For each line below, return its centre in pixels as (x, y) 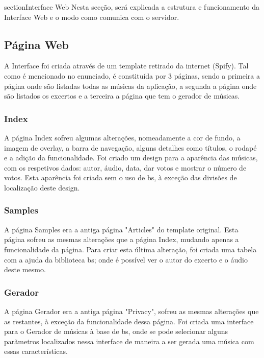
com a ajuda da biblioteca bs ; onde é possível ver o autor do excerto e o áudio (126, 259)
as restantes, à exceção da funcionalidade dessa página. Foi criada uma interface (129, 321)
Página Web (36, 44)
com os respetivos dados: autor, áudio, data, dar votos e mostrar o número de (125, 167)
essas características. (36, 351)
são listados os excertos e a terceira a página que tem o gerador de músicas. (122, 96)
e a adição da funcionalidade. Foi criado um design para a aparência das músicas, (131, 158)
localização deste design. (42, 187)
